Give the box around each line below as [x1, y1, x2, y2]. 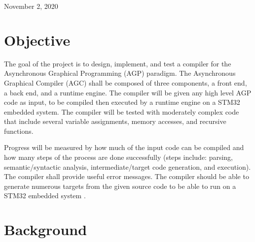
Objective [4, 30, 71, 50]
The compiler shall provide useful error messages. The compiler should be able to [4, 171, 249, 181]
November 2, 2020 [4, 1, 58, 11]
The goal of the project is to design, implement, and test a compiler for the [4, 58, 231, 68]
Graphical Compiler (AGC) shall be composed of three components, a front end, [4, 77, 247, 88]
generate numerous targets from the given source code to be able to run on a [4, 181, 236, 191]
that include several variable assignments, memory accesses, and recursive [4, 116, 226, 126]
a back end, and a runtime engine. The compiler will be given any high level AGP [4, 87, 252, 97]
